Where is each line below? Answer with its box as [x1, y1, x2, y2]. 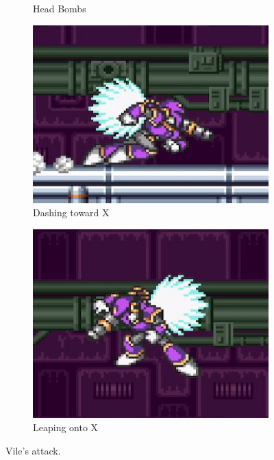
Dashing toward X [33, 205, 110, 220]
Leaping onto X [33, 420, 99, 435]
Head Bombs [33, 1, 86, 15]
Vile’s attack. [5, 443, 61, 457]
